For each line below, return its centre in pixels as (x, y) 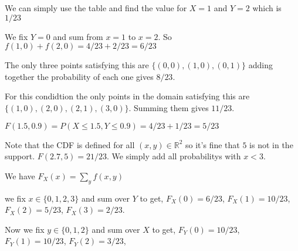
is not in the (271, 144)
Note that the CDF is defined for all (70, 144)
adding (260, 65)
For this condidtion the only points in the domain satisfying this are (127, 96)
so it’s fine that (213, 144)
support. (20, 156)
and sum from (78, 36)
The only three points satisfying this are (77, 65)
